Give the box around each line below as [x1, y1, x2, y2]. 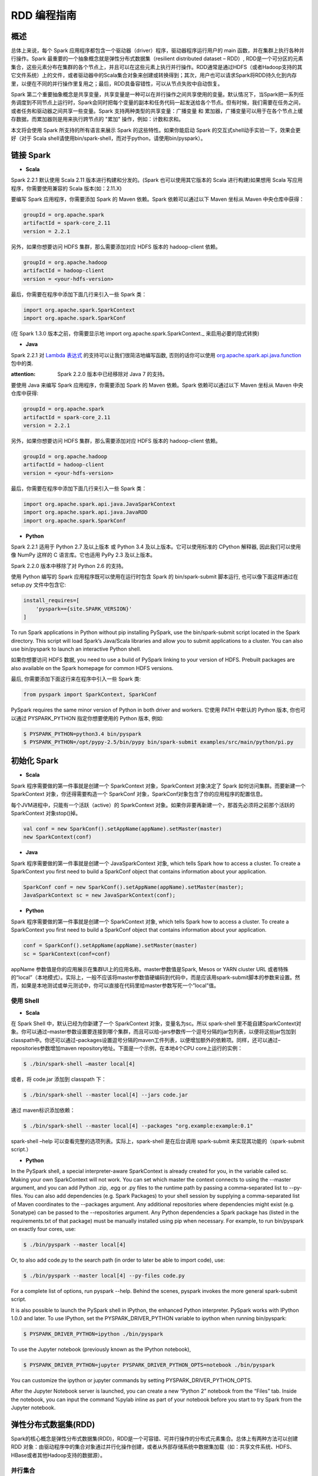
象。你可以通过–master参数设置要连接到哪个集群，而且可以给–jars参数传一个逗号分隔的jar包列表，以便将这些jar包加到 [11, 1028, 297, 1036]
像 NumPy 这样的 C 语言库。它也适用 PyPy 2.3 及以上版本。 [11, 551, 156, 559]
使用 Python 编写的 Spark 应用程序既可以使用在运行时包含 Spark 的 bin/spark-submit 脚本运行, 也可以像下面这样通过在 [11, 573, 299, 580]
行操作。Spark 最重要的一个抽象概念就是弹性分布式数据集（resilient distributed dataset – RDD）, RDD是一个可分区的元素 [11, 55, 303, 62]
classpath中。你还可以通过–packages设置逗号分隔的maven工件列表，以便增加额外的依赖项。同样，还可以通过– [11, 1036, 281, 1043]
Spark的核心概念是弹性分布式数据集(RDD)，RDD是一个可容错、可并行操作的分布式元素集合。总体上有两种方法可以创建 [11, 1435, 299, 1442]
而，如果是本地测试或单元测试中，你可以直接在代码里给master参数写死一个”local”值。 [11, 982, 219, 989]
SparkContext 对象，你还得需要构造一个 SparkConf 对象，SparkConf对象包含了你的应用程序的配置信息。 [11, 791, 266, 798]
